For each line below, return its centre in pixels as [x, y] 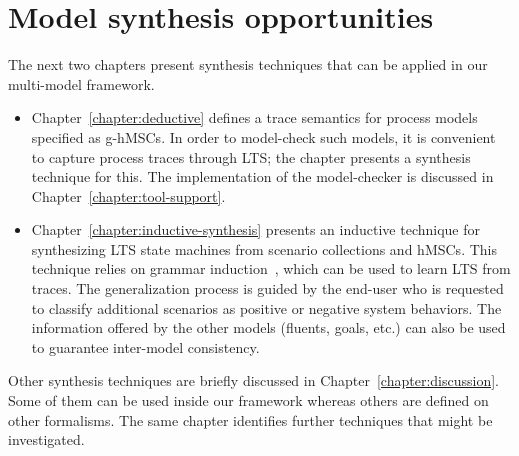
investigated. [46, 439]
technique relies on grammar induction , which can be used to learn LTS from [271, 268]
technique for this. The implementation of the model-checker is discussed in [262, 176]
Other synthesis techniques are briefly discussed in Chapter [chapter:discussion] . [253, 380]
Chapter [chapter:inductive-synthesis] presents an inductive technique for [255, 229]
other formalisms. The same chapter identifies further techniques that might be [250, 419]
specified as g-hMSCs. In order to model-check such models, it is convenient [263, 136]
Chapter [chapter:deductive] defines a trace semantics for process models [254, 117]
